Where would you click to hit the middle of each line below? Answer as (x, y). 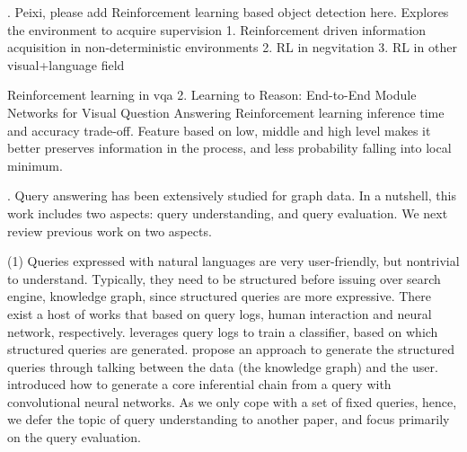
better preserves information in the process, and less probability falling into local (229, 148)
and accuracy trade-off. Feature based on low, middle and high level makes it (219, 130)
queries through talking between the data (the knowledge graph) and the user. (223, 366)
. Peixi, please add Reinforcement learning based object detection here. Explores (228, 12)
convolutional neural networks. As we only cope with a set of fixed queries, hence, (232, 401)
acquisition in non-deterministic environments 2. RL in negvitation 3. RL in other (232, 47)
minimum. (35, 165)
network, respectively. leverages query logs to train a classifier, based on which (223, 331)
